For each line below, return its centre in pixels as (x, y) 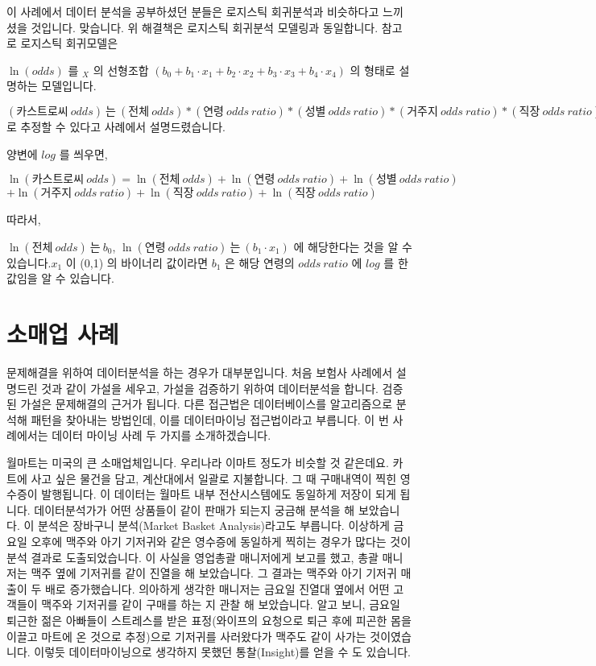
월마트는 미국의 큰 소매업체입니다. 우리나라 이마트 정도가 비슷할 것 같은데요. (198, 463)
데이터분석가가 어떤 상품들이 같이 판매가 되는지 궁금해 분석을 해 (195, 509)
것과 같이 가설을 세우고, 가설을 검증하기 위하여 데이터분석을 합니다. (210, 388)
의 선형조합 (121, 70)
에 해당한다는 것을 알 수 (353, 246)
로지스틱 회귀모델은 (69, 43)
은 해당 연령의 (260, 262)
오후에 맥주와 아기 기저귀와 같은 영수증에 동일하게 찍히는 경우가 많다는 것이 (221, 541)
